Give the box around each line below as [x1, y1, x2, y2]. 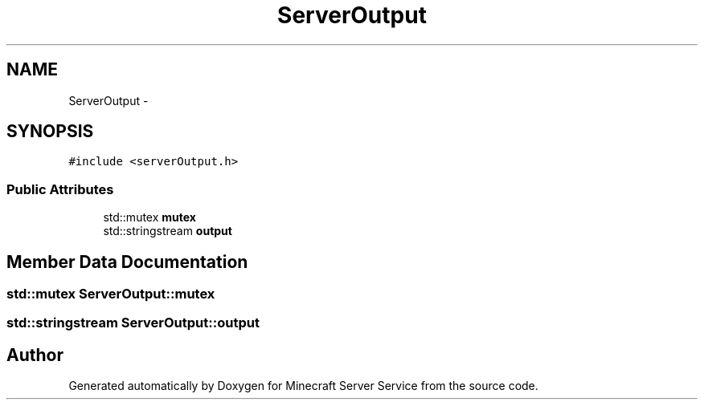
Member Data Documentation [6, 251, 248, 272]
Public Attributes [6, 181, 114, 197]
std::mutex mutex [103, 210, 196, 225]
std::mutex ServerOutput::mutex [6, 286, 215, 302]
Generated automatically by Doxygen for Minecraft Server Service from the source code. [68, 379, 538, 393]
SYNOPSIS [6, 121, 94, 142]
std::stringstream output [103, 224, 232, 238]
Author [6, 344, 63, 365]
